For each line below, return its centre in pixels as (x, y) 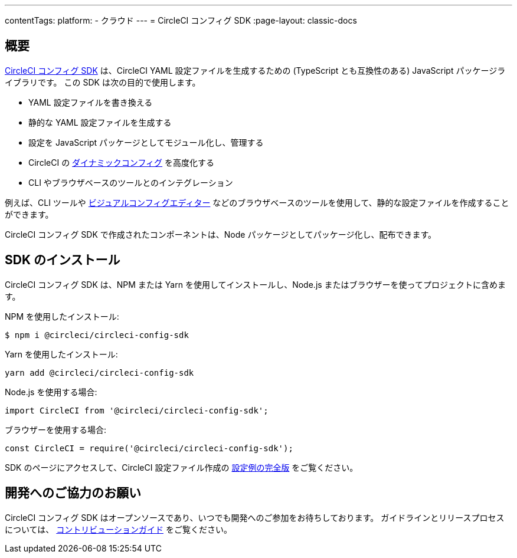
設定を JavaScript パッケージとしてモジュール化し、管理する (146, 142)
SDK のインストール (63, 260)
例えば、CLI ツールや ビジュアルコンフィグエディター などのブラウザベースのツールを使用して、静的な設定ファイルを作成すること (257, 202)
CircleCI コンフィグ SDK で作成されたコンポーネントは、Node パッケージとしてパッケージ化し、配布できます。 (221, 234)
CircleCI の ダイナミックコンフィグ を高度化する (122, 162)
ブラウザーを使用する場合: (56, 429)
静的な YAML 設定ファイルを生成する (100, 122)
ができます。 (29, 214)
